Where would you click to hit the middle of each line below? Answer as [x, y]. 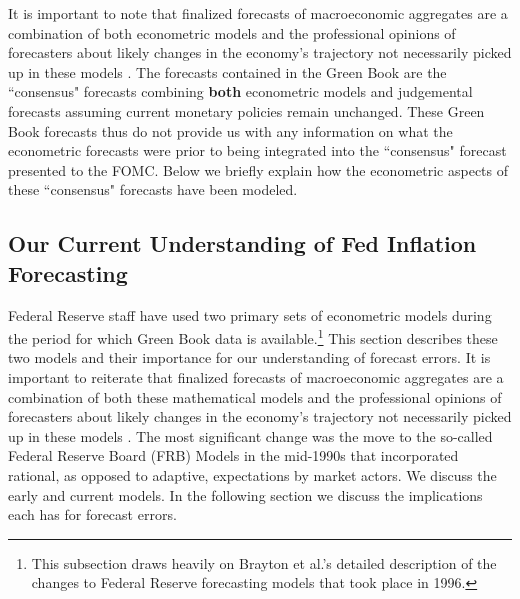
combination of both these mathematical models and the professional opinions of [255, 396]
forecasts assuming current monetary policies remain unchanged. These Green [246, 110]
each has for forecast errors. [92, 514]
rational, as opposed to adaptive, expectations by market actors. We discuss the [252, 474]
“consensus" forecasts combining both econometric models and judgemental [240, 91]
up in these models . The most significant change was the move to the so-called [250, 435]
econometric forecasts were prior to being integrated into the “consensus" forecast [257, 150]
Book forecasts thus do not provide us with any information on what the [230, 130]
